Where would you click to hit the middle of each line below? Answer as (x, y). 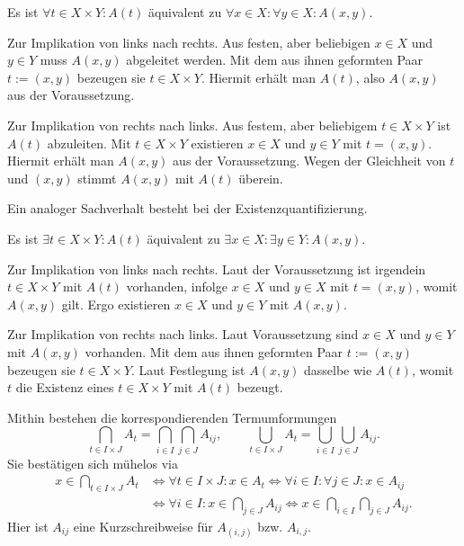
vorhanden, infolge (177, 286)
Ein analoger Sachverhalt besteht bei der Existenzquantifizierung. (187, 208)
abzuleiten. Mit (89, 143)
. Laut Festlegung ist (188, 369)
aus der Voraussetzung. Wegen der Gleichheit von (309, 161)
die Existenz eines (65, 387)
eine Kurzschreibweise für (143, 526)
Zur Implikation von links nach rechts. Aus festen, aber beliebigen (189, 42)
